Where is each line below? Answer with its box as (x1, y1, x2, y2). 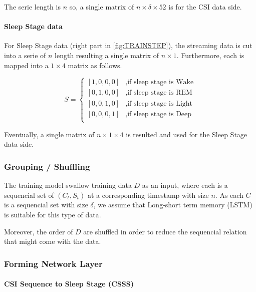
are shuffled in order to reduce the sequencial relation (83, 226, 247, 236)
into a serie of (4, 50, 46, 60)
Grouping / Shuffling (4, 160, 90, 172)
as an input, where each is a (142, 180, 228, 190)
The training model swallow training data (4, 180, 132, 190)
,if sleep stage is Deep (125, 110, 192, 118)
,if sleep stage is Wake (125, 79, 194, 86)
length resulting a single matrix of (55, 50, 159, 60)
